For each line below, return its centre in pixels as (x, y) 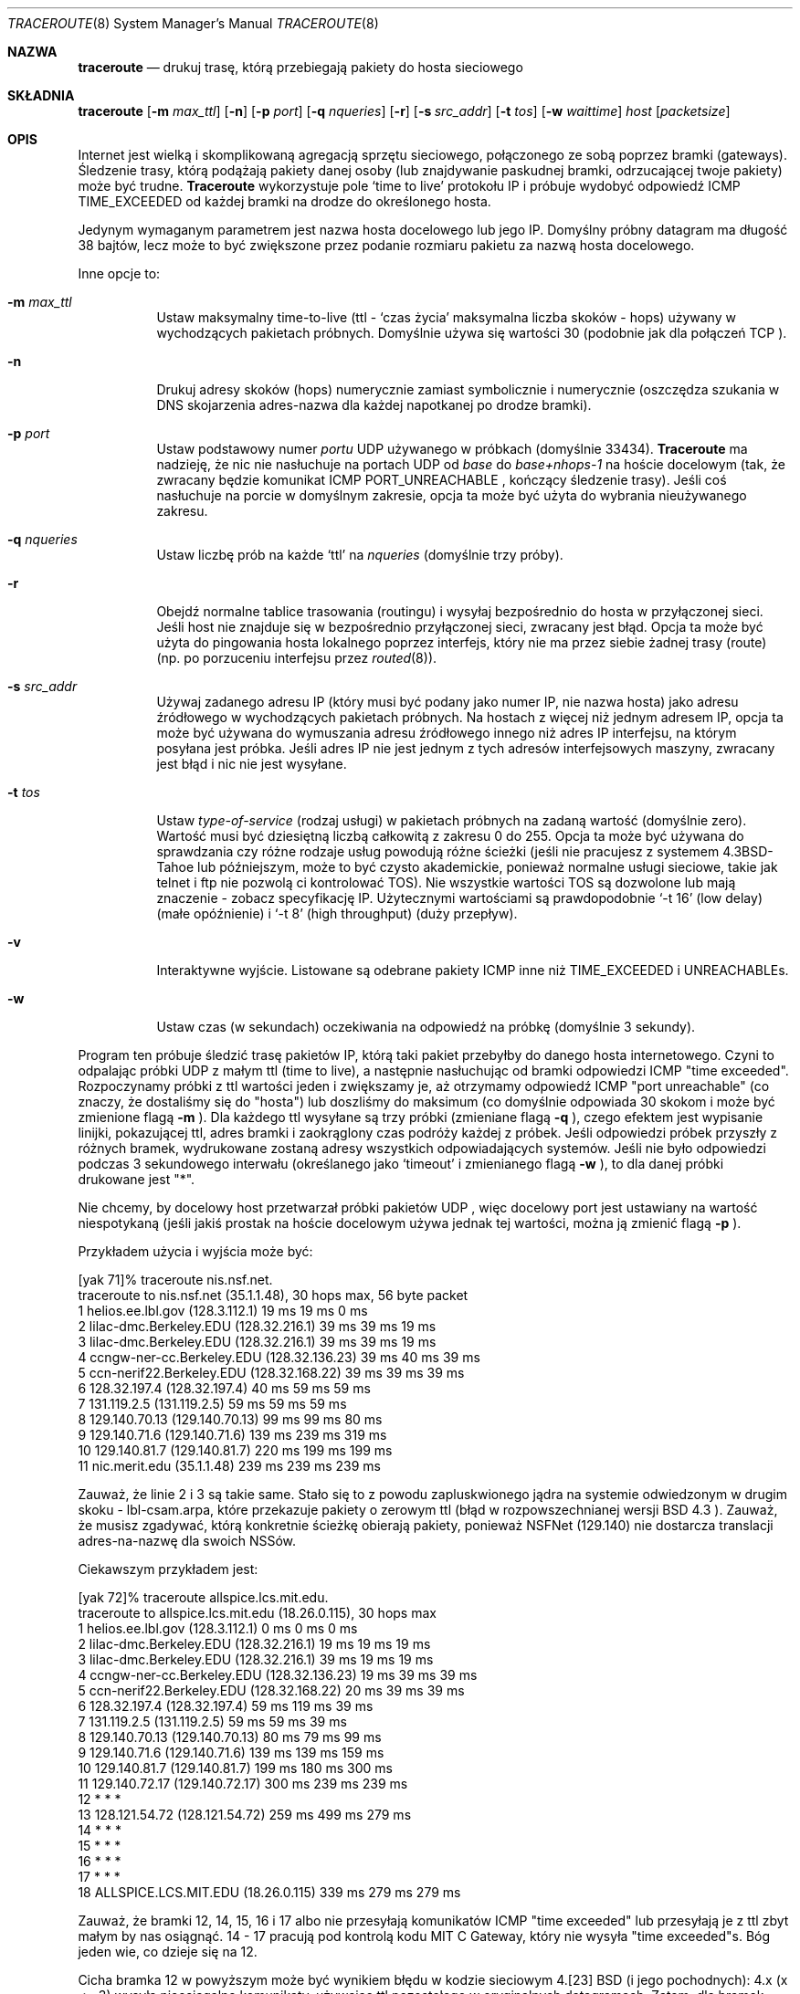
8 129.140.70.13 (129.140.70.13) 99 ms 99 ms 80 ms (230, 1419)
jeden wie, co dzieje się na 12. (168, 1952)
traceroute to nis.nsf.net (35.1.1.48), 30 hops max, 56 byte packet (273, 1295)
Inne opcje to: (119, 273)
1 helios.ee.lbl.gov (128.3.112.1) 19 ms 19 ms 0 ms (223, 1311)
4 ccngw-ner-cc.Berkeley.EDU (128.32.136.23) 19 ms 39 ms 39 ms (278, 1675)
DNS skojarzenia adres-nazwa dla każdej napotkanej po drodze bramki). (374, 405)
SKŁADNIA (41, 95)
